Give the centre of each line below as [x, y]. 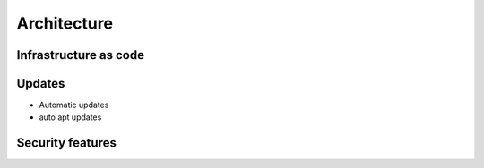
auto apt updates [70, 117]
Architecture [65, 23]
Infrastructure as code [81, 55]
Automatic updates [74, 105]
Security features [66, 143]
